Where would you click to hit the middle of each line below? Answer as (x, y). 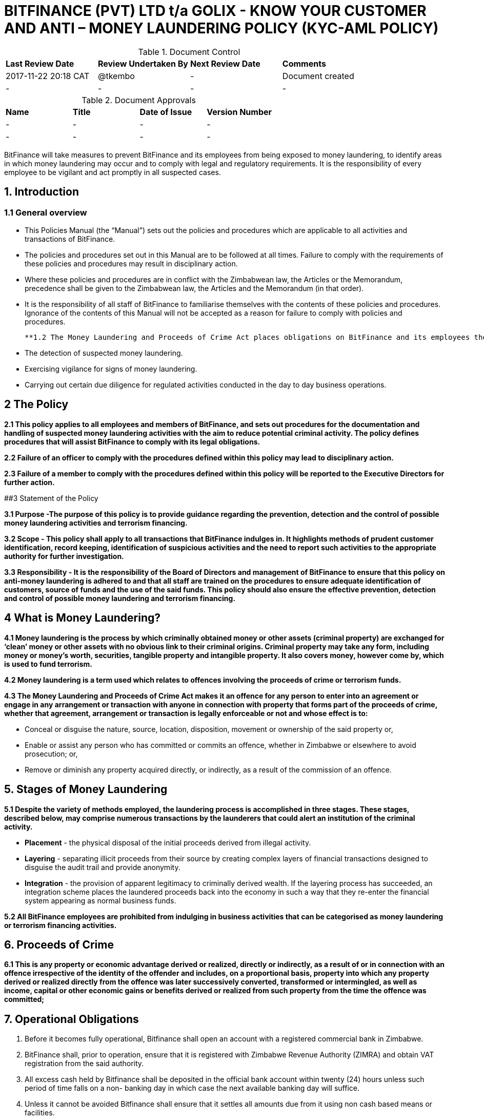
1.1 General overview (46, 212)
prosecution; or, (51, 754)
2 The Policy (36, 404)
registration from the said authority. (84, 1064)
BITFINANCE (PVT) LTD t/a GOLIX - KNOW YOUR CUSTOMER (215, 11)
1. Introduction (42, 192)
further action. (29, 482)
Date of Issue (166, 112)
